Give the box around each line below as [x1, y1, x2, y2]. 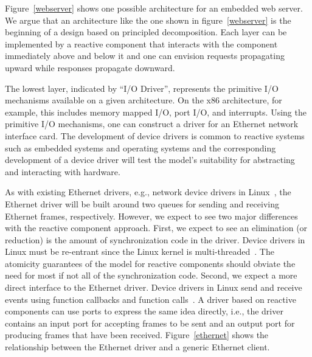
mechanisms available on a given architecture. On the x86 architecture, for [5, 94, 282, 106]
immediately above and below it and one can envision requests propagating [5, 49, 285, 62]
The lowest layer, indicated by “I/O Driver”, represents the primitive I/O [5, 81, 279, 94]
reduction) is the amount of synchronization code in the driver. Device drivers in [5, 233, 305, 246]
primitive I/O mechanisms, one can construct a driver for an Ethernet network [5, 117, 299, 130]
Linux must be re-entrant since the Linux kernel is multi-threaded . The [5, 245, 274, 258]
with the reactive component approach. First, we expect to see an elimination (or [5, 221, 308, 234]
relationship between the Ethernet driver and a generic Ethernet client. [5, 341, 270, 353]
